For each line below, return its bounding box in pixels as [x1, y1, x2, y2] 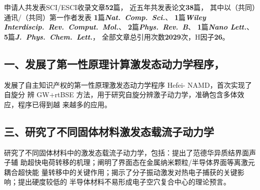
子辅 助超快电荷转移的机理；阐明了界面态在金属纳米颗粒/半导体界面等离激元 [4, 157, 255, 167]
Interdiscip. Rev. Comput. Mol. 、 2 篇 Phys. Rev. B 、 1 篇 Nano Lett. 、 [4, 22, 253, 32]
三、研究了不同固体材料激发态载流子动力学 [4, 123, 214, 139]
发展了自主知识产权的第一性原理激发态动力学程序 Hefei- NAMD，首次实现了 [4, 79, 252, 90]
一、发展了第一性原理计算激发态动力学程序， [4, 56, 224, 71]
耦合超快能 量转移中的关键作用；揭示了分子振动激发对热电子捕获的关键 [4, 166, 237, 177]
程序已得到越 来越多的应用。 [17, 99, 111, 109]
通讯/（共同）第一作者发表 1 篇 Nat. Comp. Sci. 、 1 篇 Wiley [4, 12, 206, 22]
